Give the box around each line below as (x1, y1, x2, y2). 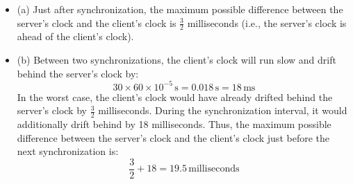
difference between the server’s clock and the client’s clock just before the (17, 130, 329, 145)
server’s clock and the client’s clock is (17, 15, 176, 30)
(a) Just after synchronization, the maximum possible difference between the (17, 2, 343, 16)
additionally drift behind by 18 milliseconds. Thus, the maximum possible (17, 117, 331, 131)
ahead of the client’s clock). (17, 29, 134, 44)
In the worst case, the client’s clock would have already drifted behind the (17, 89, 333, 104)
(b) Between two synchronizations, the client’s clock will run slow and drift (17, 53, 336, 67)
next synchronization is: (17, 144, 119, 158)
